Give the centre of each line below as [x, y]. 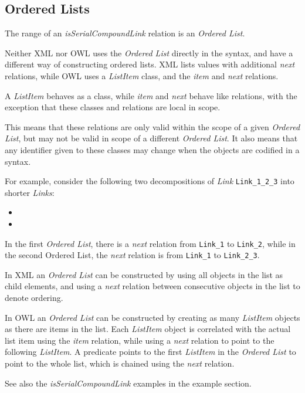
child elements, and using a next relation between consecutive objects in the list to [152, 286]
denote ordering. [34, 298]
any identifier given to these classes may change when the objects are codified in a [152, 149]
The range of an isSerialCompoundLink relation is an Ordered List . [125, 33]
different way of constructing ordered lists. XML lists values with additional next [150, 64]
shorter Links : [30, 192]
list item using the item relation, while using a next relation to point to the [140, 340]
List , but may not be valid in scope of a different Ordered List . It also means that [151, 138]
